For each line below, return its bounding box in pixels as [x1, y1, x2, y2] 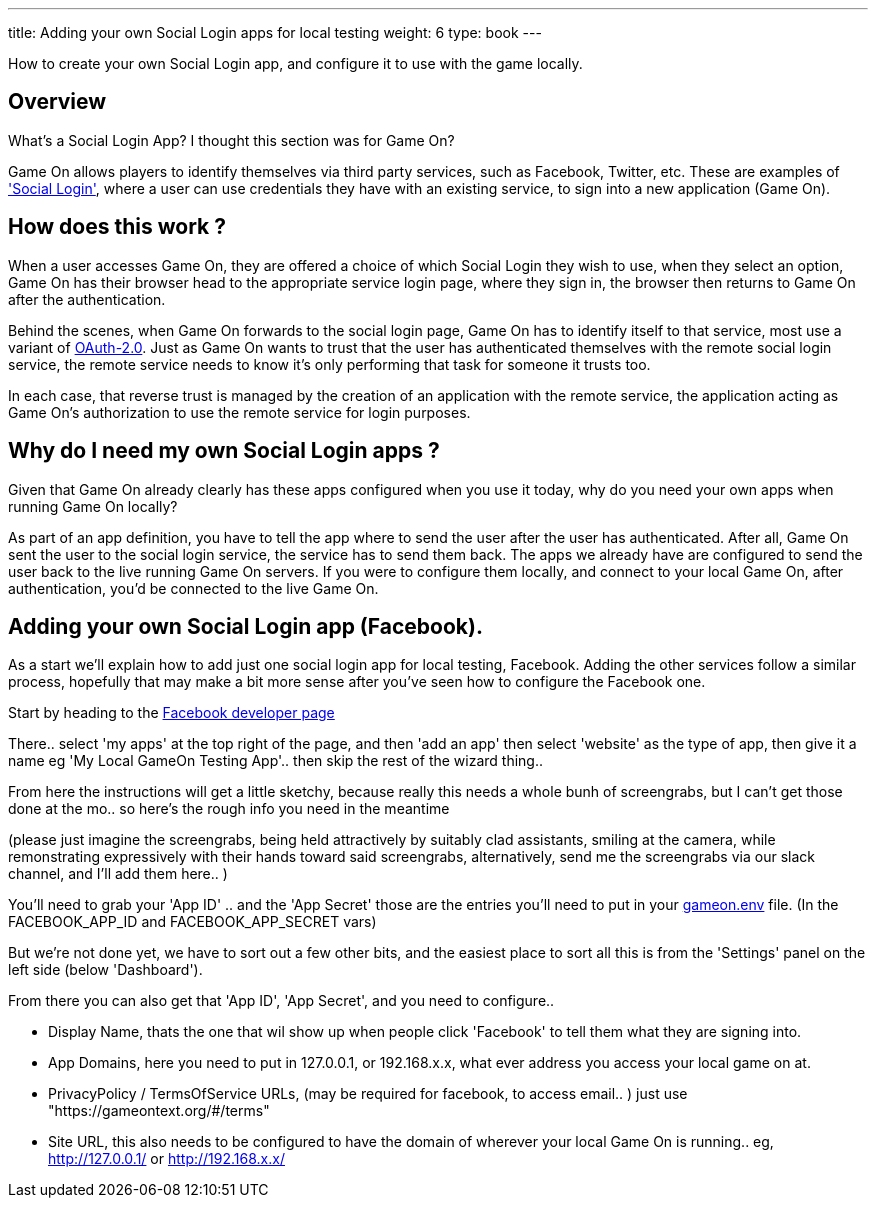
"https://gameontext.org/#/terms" [48, 1102, 270, 1120]
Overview [8, 89, 107, 115]
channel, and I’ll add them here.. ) [8, 865, 228, 883]
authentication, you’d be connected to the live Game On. [8, 579, 379, 597]
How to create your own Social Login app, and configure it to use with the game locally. [8, 55, 583, 72]
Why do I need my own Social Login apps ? [8, 438, 440, 464]
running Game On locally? [8, 497, 178, 515]
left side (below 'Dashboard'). [8, 961, 203, 979]
